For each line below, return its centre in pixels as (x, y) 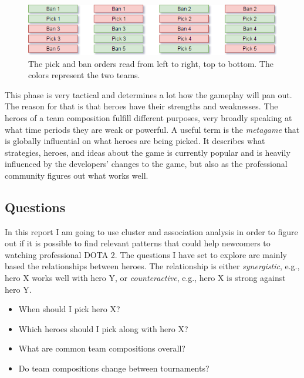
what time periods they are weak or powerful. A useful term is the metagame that (152, 129)
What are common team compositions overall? (102, 348)
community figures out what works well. (77, 175)
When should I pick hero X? (69, 309)
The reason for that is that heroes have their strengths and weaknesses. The (141, 106)
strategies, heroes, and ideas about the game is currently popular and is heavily (148, 152)
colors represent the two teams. (84, 75)
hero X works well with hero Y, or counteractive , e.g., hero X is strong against (145, 278)
